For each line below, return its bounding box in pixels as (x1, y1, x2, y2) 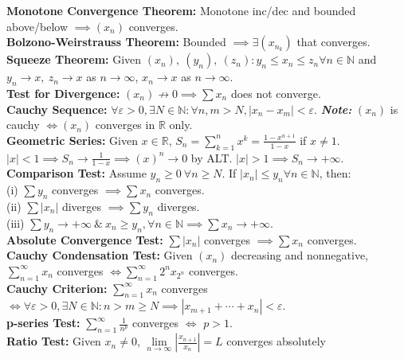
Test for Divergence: (6, 84, 120, 101)
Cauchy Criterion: (6, 279, 108, 296)
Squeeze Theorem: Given (6, 51, 142, 68)
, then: (319, 165, 351, 181)
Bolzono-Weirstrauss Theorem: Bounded (6, 33, 226, 50)
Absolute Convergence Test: (6, 231, 163, 248)
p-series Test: (6, 314, 80, 331)
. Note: (314, 100, 352, 117)
